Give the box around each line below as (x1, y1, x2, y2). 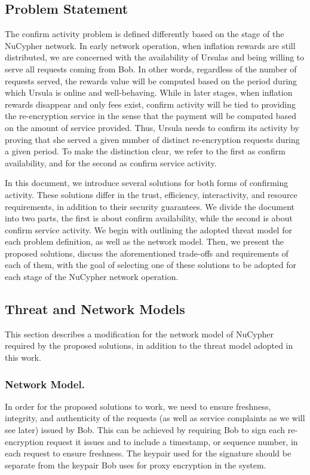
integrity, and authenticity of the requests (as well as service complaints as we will (5, 412, 305, 424)
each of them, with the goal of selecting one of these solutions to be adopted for (5, 258, 296, 271)
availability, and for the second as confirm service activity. (5, 156, 217, 169)
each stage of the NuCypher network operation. (5, 270, 179, 283)
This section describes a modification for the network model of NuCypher (5, 327, 274, 340)
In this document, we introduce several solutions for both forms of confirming (5, 176, 288, 189)
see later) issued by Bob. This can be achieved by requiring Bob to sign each (5, 424, 286, 436)
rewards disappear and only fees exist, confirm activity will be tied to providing (5, 98, 296, 110)
